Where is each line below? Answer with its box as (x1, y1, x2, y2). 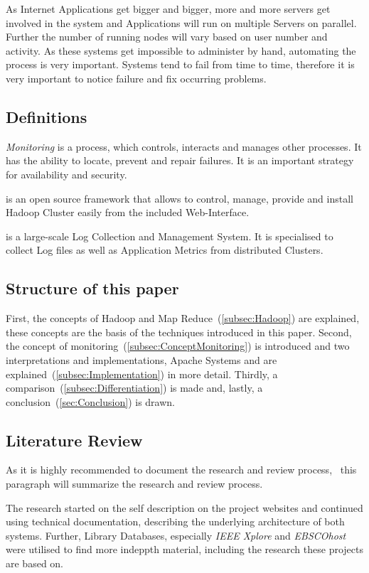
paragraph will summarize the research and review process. (6, 476, 263, 491)
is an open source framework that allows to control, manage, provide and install (6, 191, 353, 205)
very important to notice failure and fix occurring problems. (6, 70, 267, 85)
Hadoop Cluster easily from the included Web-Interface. (6, 205, 250, 220)
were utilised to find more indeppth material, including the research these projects (6, 542, 363, 557)
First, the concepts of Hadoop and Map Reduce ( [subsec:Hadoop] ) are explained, (6, 311, 360, 326)
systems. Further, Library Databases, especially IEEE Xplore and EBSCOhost (6, 528, 346, 542)
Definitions (6, 105, 87, 127)
